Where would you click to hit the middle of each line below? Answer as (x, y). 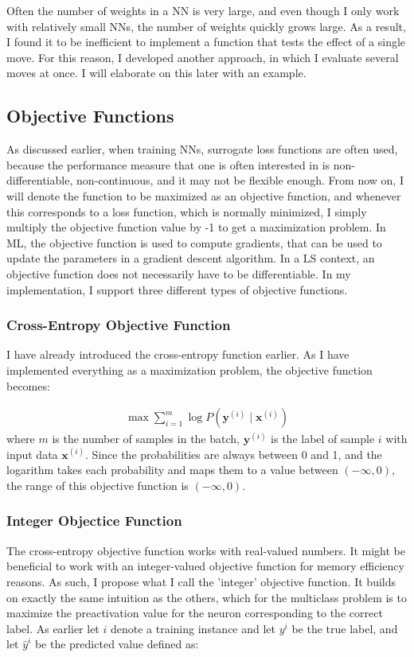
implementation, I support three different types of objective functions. (177, 289)
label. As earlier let (53, 628)
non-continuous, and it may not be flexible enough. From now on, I (240, 180)
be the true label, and (345, 628)
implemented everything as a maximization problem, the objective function (189, 369)
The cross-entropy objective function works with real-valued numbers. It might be (206, 550)
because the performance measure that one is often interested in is (168, 164)
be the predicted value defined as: (117, 644)
